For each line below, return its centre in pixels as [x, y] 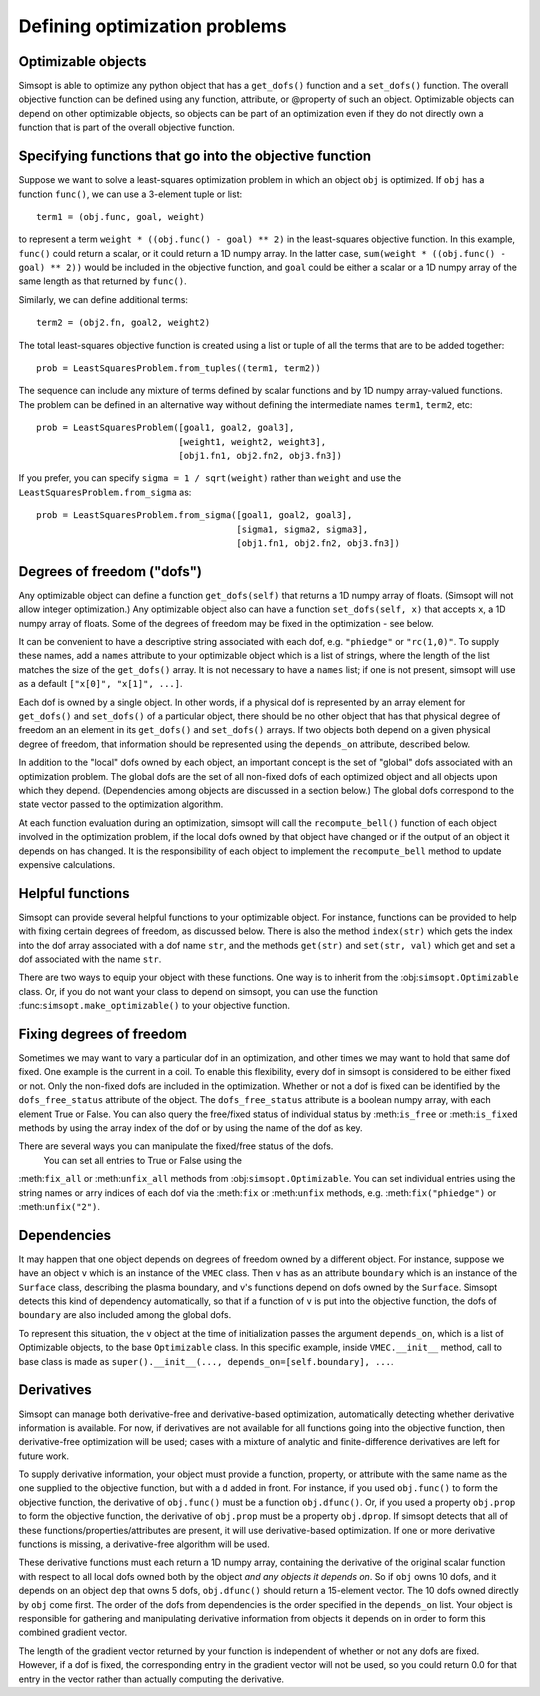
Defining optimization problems [152, 26]
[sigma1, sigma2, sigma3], [302, 529]
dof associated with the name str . [90, 959]
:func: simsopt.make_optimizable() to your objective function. [154, 1006]
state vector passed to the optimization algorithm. [121, 804]
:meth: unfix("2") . [59, 1206]
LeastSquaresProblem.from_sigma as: [105, 492]
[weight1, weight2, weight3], [252, 441]
